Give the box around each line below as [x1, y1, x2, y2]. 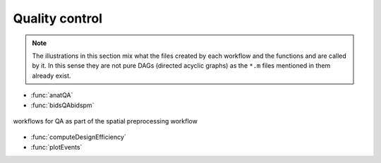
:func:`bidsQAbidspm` [30, 101, 95, 109]
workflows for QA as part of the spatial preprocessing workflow [13, 116, 198, 125]
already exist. [32, 71, 71, 80]
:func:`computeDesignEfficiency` [30, 133, 126, 141]
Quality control [13, 11, 102, 26]
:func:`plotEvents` [30, 143, 83, 151]
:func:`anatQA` [30, 91, 73, 99]
